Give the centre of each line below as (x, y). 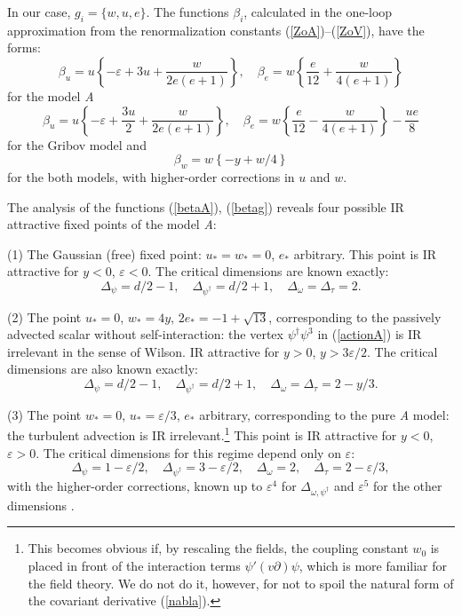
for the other (408, 486)
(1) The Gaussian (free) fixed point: (104, 253)
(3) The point (44, 414)
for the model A (51, 95)
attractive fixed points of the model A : (112, 224)
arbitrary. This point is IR (365, 253)
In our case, (39, 12)
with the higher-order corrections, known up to (135, 486)
